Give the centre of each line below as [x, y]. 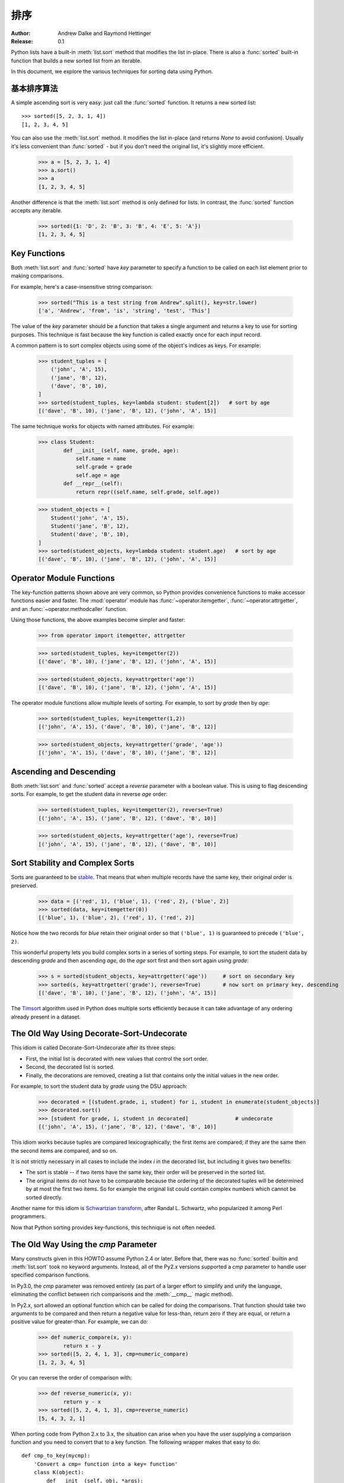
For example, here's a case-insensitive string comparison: [82, 287]
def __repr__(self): [93, 484]
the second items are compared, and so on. [64, 1150]
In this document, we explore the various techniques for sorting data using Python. [112, 72]
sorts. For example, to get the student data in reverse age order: [89, 794]
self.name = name [101, 459]
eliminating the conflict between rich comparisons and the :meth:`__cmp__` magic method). [122, 1294]
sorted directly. [44, 1197]
